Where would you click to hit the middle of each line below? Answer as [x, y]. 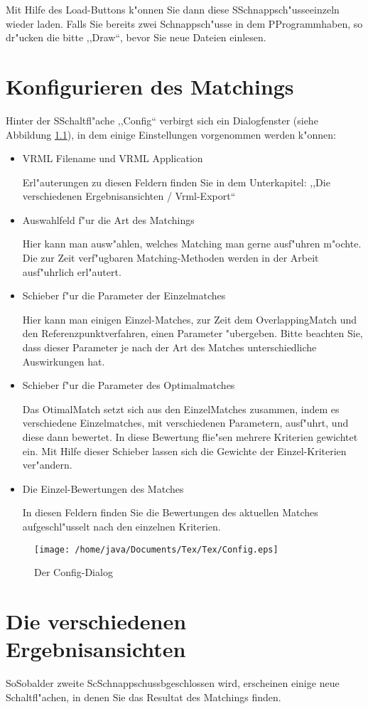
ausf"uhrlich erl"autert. [72, 271]
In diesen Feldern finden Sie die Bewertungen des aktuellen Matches [170, 512]
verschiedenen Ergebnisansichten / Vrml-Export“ [129, 196]
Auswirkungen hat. [64, 361]
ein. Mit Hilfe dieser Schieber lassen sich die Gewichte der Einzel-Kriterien [184, 451]
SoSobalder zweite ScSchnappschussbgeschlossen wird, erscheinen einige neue [173, 683]
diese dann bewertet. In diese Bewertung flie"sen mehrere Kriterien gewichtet [190, 437]
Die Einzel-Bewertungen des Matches [103, 488]
